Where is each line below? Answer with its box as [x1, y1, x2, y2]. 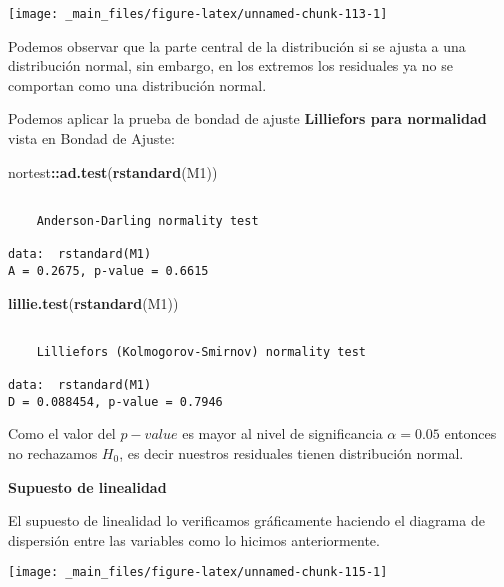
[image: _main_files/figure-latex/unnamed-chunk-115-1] [8, 565, 388, 580]
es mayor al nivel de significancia [182, 423, 383, 444]
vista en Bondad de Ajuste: [8, 128, 175, 149]
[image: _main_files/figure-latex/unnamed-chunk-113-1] [8, 7, 388, 21]
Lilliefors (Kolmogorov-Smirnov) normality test [36, 344, 366, 359]
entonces [444, 423, 497, 444]
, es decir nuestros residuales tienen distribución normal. [119, 442, 464, 463]
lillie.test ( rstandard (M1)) [8, 292, 179, 313]
